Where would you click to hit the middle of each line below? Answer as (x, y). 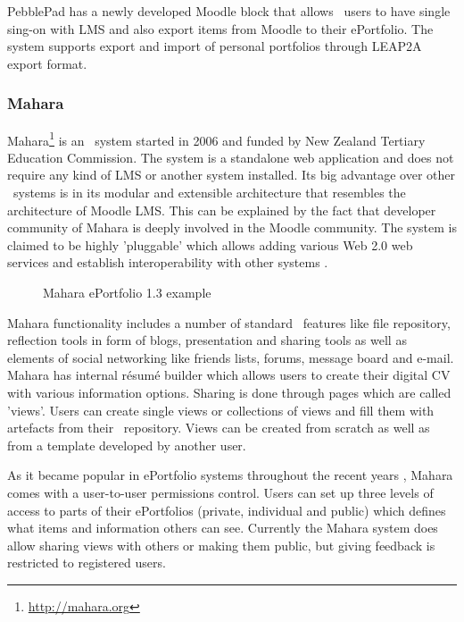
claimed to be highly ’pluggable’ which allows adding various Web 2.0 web (210, 244)
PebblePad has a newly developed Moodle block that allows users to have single (229, 11)
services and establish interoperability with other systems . (168, 262)
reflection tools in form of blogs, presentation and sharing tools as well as (207, 340)
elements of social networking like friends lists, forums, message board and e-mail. (231, 357)
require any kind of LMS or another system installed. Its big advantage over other (232, 175)
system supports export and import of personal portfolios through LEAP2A (215, 46)
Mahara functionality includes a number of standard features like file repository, (229, 322)
